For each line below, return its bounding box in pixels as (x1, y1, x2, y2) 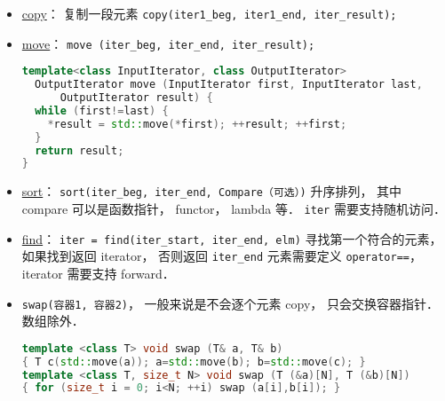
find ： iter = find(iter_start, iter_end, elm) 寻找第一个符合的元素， (21, 229, 442, 248)
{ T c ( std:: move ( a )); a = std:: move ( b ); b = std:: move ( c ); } (21, 355, 366, 368)
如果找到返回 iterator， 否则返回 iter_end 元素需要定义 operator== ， (21, 247, 422, 265)
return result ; (35, 144, 124, 157)
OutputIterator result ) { (60, 91, 213, 105)
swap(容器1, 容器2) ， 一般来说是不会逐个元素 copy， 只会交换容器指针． (21, 294, 439, 312)
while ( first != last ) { (35, 104, 169, 117)
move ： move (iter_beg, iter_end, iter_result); (21, 34, 315, 52)
